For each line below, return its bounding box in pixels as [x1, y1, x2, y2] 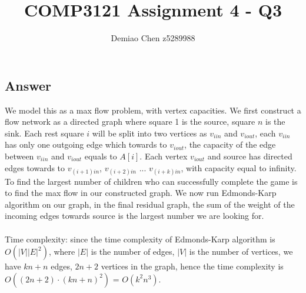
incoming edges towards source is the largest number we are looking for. [5, 209, 264, 222]
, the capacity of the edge [184, 138, 276, 151]
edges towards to [5, 161, 65, 174]
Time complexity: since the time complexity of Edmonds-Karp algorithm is [5, 232, 275, 245]
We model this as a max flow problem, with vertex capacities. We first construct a [5, 104, 301, 116]
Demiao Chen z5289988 [111, 32, 195, 44]
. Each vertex [139, 149, 188, 162]
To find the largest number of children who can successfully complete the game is [5, 175, 298, 187]
